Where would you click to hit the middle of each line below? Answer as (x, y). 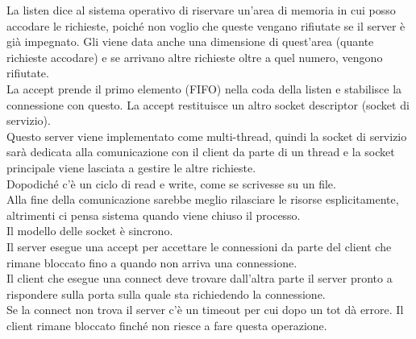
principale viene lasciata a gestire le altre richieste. (131, 167)
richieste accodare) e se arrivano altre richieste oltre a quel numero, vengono (195, 57)
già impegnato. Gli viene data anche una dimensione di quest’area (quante (190, 41)
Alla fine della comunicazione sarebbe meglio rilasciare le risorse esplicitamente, (203, 199)
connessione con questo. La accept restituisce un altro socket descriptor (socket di (208, 104)
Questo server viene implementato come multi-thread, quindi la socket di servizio (207, 136)
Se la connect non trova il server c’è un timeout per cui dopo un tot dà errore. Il (205, 310)
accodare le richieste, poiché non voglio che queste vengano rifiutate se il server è (206, 25)
